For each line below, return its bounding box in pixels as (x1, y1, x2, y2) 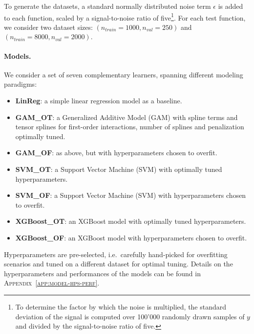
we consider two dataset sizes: (4, 22, 93, 32)
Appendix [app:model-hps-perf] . (4, 278, 100, 288)
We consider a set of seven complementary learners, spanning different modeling (4, 69, 243, 79)
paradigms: (4, 79, 37, 89)
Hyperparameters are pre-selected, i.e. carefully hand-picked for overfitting (4, 249, 228, 259)
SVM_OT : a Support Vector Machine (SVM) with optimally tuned (15, 164, 222, 174)
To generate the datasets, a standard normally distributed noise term (4, 1, 211, 11)
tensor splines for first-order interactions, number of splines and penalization (15, 121, 244, 132)
